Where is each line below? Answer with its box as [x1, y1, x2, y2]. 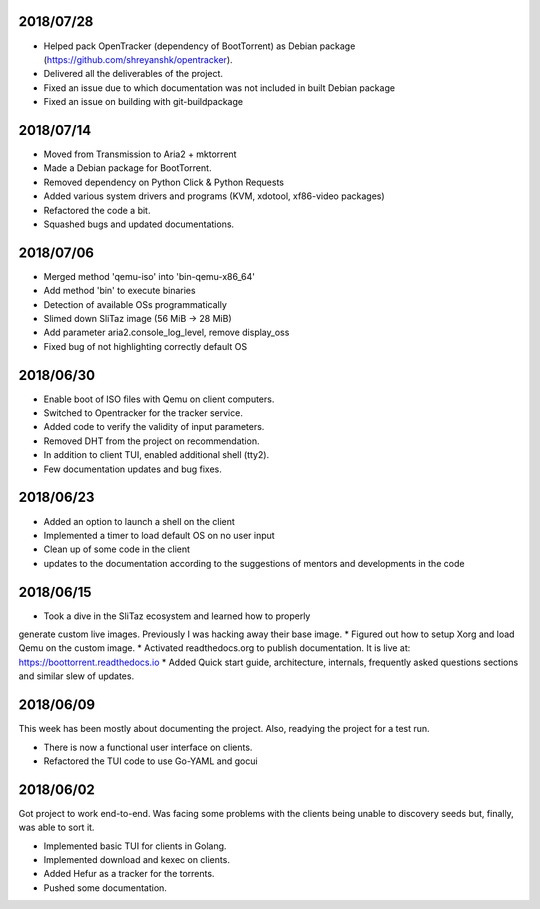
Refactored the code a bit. [43, 204, 151, 216]
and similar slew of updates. [18, 670, 135, 682]
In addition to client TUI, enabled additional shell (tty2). [43, 449, 270, 461]
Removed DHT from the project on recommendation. [43, 435, 260, 447]
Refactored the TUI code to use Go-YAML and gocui [43, 755, 259, 767]
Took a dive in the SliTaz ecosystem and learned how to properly [43, 610, 311, 622]
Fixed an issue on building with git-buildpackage [43, 96, 244, 108]
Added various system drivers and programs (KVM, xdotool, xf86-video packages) [43, 190, 385, 202]
